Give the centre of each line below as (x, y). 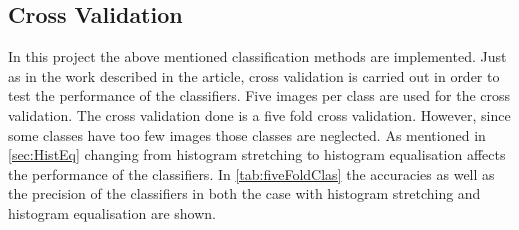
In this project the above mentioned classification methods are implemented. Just (257, 56)
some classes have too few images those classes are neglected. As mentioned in (247, 134)
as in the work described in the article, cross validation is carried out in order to (254, 75)
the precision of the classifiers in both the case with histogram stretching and (244, 193)
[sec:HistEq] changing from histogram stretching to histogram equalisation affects (257, 154)
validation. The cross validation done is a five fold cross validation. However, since (259, 114)
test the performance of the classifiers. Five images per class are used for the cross (259, 95)
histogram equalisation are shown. (112, 212)
